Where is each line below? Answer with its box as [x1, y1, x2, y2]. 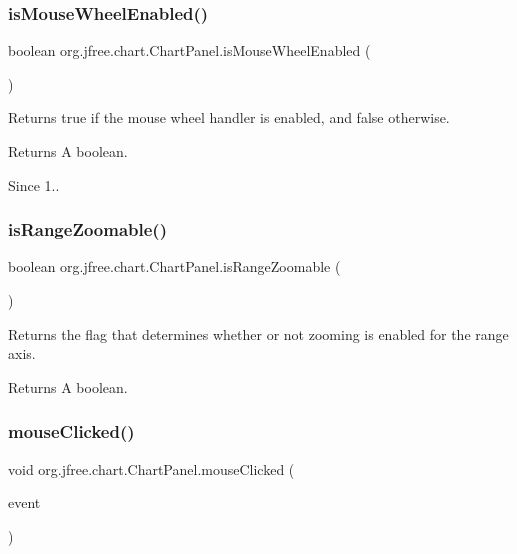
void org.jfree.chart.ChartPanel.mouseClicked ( [8, 458, 295, 479]
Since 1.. [8, 174, 60, 195]
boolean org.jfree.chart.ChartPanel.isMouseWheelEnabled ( [8, 40, 371, 61]
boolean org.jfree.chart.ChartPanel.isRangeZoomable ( [8, 256, 341, 277]
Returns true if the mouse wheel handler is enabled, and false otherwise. [8, 107, 450, 128]
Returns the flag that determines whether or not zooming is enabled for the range [8, 323, 509, 344]
